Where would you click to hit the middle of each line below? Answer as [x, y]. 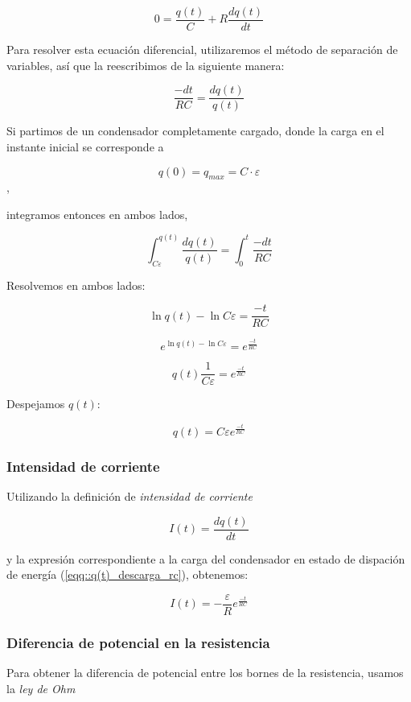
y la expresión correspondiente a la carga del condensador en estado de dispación [206, 558]
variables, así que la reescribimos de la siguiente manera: [146, 65]
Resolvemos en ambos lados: [76, 285]
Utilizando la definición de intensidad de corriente [129, 496]
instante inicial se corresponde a [85, 146]
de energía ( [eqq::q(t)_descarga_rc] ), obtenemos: [127, 574]
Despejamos [36, 404]
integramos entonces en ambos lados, [97, 214]
